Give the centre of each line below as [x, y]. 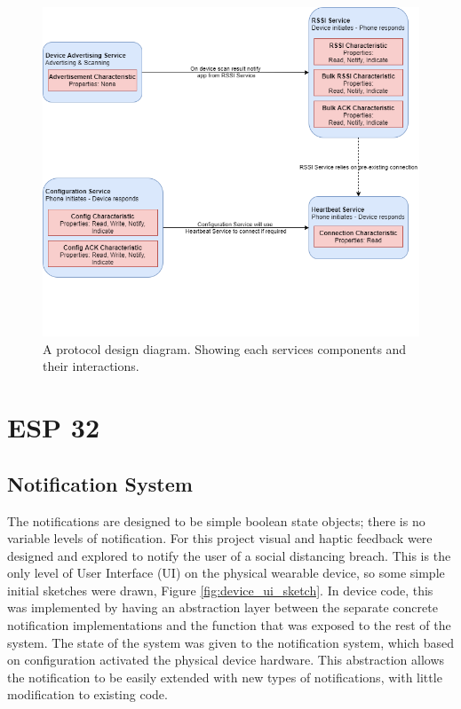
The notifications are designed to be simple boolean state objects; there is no [216, 520]
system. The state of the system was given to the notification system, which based [231, 642]
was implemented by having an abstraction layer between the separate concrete [223, 607]
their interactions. [91, 366]
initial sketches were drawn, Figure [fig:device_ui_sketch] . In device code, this [220, 590]
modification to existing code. [87, 694]
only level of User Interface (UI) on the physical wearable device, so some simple [226, 573]
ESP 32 [53, 427]
